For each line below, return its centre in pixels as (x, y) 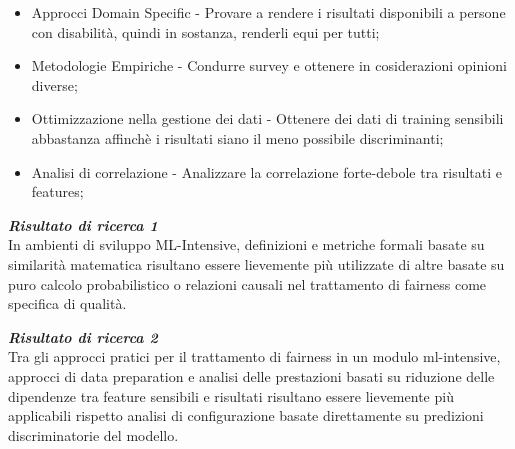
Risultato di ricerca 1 (83, 224)
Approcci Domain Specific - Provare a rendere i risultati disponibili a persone (268, 12)
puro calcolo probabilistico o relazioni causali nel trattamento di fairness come (247, 283)
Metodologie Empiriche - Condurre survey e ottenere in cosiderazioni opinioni (269, 65)
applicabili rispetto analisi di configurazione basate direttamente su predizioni (246, 415)
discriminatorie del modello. (93, 434)
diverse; (54, 84)
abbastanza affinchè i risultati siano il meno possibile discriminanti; (237, 137)
